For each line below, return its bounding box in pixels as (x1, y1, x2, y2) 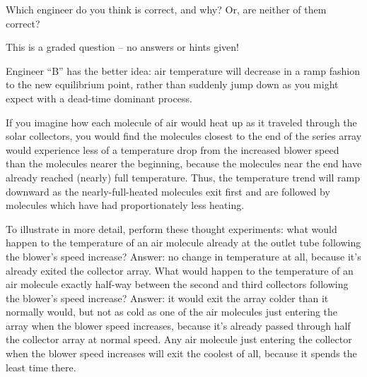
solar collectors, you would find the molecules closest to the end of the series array (6, 128, 362, 143)
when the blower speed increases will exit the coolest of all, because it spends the (6, 346, 357, 361)
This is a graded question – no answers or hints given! (6, 40, 239, 54)
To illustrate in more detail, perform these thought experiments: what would (6, 221, 337, 236)
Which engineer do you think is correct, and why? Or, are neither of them (6, 2, 327, 16)
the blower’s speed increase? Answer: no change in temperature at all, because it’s (6, 249, 361, 263)
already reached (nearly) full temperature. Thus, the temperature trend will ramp (6, 169, 360, 184)
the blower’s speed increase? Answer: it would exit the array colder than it (6, 290, 329, 305)
